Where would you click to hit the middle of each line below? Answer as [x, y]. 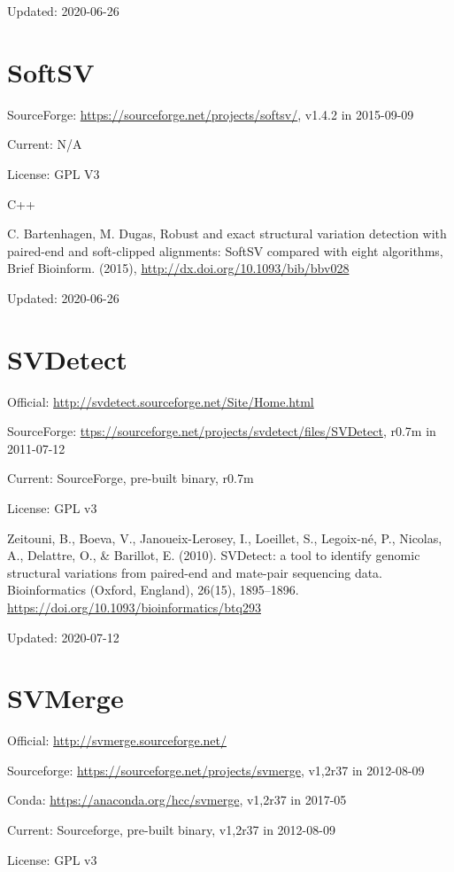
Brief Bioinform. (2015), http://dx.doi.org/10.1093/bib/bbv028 [178, 268]
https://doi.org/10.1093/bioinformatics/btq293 [134, 607]
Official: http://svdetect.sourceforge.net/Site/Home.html [161, 401]
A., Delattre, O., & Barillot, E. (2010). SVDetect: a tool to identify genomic [214, 555]
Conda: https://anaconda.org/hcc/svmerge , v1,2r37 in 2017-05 [177, 800]
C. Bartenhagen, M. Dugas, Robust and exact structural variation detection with [227, 234]
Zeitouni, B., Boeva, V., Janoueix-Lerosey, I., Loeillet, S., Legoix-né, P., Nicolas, [225, 537]
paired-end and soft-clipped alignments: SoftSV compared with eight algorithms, [225, 250]
